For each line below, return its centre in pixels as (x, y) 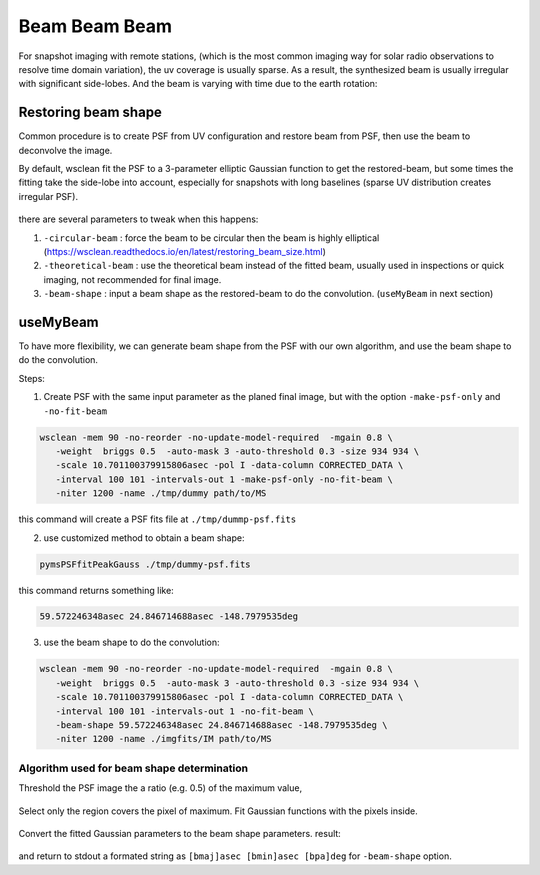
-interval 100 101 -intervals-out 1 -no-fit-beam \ (184, 711)
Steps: (31, 378)
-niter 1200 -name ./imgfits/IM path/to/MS (163, 739)
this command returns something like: (96, 590)
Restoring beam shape (90, 112)
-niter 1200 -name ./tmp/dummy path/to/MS (161, 493)
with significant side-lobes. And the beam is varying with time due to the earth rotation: (198, 84)
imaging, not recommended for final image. (132, 279)
